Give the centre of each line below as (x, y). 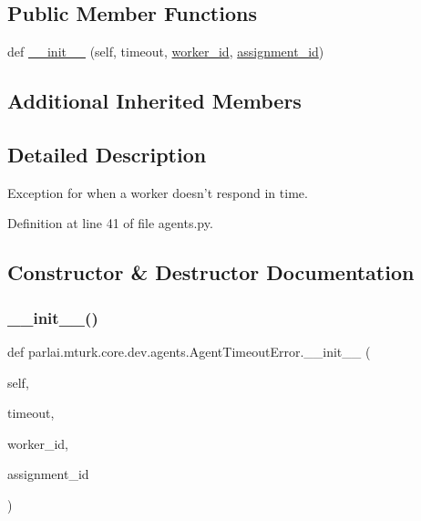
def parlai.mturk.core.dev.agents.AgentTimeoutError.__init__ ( (189, 351)
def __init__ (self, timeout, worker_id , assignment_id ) (166, 52)
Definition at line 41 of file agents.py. (110, 223)
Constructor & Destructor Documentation (211, 272)
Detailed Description (107, 154)
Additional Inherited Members (154, 101)
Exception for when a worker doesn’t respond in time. (158, 192)
